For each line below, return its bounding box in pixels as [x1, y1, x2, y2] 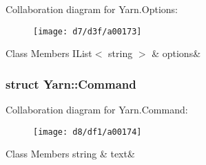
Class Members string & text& [6, 146, 135, 161]
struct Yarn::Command [6, 75, 136, 92]
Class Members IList [6, 46, 92, 60]
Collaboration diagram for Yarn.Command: [6, 102, 188, 117]
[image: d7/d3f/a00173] [33, 26, 142, 36]
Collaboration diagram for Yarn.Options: [6, 2, 178, 16]
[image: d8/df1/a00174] [33, 126, 142, 137]
